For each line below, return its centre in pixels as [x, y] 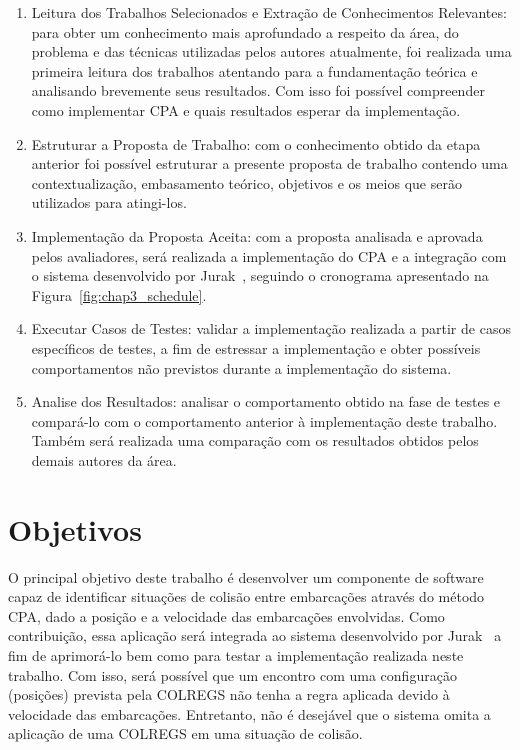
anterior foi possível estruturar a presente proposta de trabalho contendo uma [269, 163]
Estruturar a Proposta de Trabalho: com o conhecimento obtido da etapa [256, 143]
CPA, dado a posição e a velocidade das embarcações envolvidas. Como [226, 615]
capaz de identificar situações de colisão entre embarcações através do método [246, 596]
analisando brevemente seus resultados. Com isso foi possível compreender [258, 90]
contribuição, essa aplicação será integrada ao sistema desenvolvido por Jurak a [255, 635]
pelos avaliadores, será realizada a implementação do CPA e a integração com [269, 255]
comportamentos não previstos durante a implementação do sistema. [241, 367]
